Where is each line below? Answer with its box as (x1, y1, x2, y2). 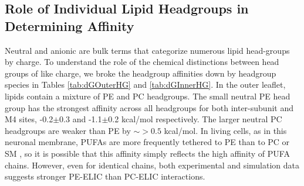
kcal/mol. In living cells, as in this (164, 124, 287, 136)
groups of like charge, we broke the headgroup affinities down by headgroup (5, 67, 276, 79)
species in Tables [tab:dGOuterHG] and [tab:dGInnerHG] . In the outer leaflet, (5, 78, 286, 91)
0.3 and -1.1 (59, 113, 102, 125)
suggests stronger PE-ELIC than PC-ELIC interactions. (5, 170, 205, 182)
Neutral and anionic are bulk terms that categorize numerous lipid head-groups (5, 44, 290, 56)
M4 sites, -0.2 (5, 113, 53, 125)
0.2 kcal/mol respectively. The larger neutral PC (108, 113, 282, 125)
